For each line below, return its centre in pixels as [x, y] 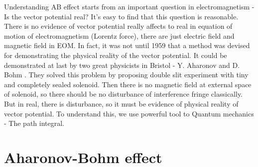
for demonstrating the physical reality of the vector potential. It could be [116, 55]
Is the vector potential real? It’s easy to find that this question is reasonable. [121, 16]
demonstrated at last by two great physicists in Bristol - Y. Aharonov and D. [122, 65]
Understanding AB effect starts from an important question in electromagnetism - [129, 6]
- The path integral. [34, 123]
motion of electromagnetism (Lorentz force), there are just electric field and [119, 35]
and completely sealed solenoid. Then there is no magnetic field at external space [128, 84]
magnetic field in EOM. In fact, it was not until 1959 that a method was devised [127, 45]
